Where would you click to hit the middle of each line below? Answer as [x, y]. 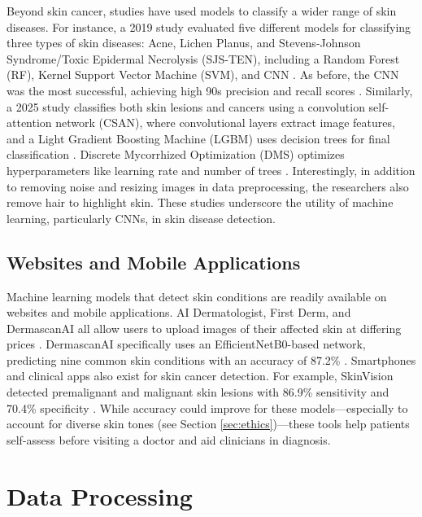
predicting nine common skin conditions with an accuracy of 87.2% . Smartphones [211, 359]
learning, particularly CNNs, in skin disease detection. [141, 218]
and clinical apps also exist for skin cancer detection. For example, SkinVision [200, 376]
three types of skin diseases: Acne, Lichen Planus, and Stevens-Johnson [184, 43]
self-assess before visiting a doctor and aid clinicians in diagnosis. [169, 439]
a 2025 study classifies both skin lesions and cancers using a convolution [186, 106]
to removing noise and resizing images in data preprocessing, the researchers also [208, 186]
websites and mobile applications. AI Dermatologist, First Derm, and [179, 312]
